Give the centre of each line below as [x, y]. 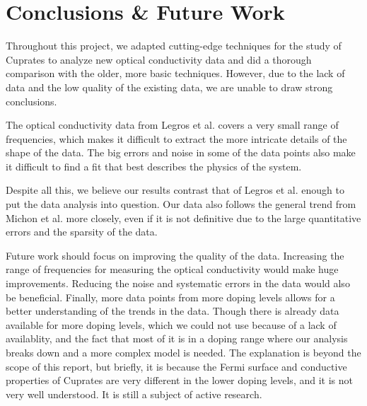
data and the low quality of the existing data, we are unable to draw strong [169, 87]
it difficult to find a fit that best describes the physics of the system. [154, 166]
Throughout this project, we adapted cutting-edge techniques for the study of [174, 46]
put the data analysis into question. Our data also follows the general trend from [181, 204]
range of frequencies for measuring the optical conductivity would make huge [172, 269]
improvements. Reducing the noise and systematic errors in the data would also [178, 283]
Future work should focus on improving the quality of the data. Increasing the [175, 255]
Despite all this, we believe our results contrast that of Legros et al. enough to [175, 190]
